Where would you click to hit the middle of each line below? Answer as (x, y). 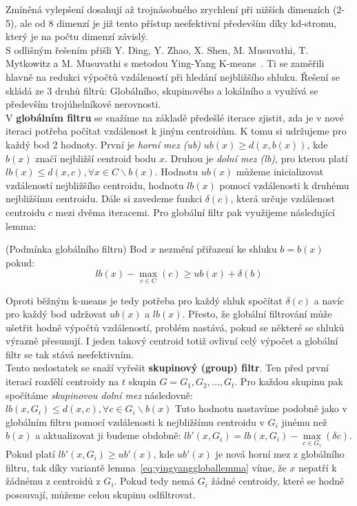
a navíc (329, 300)
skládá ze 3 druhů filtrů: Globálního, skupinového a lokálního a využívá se (162, 90)
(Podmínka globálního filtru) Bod (76, 249)
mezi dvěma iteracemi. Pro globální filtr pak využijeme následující (195, 212)
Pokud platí (30, 454)
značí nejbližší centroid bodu (96, 158)
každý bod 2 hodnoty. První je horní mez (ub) (103, 144)
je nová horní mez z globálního (280, 454)
